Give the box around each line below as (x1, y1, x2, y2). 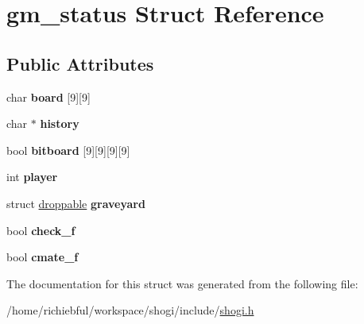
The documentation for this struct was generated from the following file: (6, 275, 358, 291)
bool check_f (6, 222, 76, 238)
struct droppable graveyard (6, 195, 145, 211)
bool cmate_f (6, 249, 79, 265)
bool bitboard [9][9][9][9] (6, 141, 130, 158)
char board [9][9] (6, 88, 91, 105)
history (40, 115, 79, 132)
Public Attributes (6, 51, 154, 75)
